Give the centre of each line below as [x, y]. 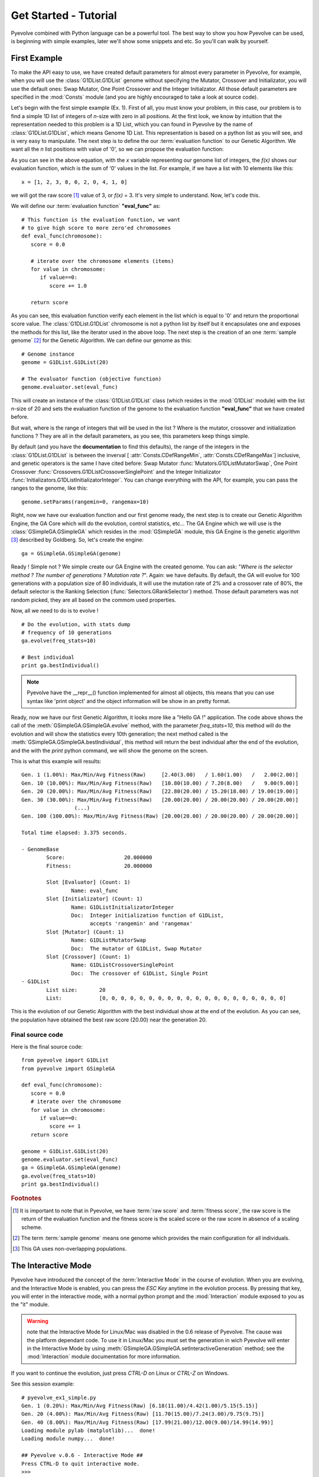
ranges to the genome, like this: [49, 488]
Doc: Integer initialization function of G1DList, [147, 915]
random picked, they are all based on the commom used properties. [94, 600]
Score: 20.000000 [100, 858]
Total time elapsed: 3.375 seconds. [74, 833]
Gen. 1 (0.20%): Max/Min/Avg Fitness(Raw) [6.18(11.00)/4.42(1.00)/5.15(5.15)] [140, 1406]
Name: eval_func [95, 890]
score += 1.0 [68, 286]
